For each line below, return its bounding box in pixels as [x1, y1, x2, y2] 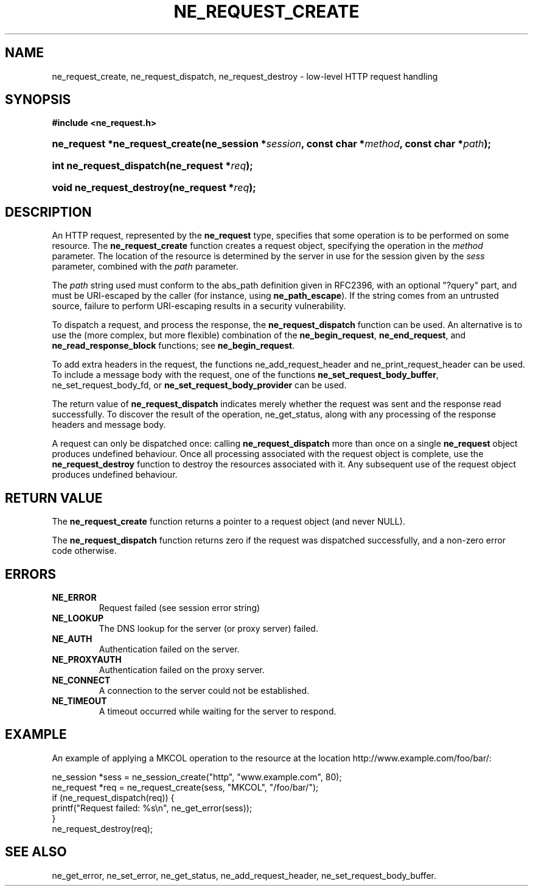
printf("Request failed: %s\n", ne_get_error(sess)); [52, 802, 253, 813]
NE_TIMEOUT [52, 695, 107, 706]
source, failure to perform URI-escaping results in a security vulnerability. [52, 301, 346, 312]
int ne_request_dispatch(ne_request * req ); [52, 159, 253, 172]
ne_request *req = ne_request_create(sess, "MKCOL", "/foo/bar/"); [52, 781, 319, 792]
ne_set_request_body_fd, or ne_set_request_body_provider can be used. [52, 380, 347, 391]
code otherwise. [52, 545, 117, 556]
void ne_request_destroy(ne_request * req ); [52, 181, 256, 194]
